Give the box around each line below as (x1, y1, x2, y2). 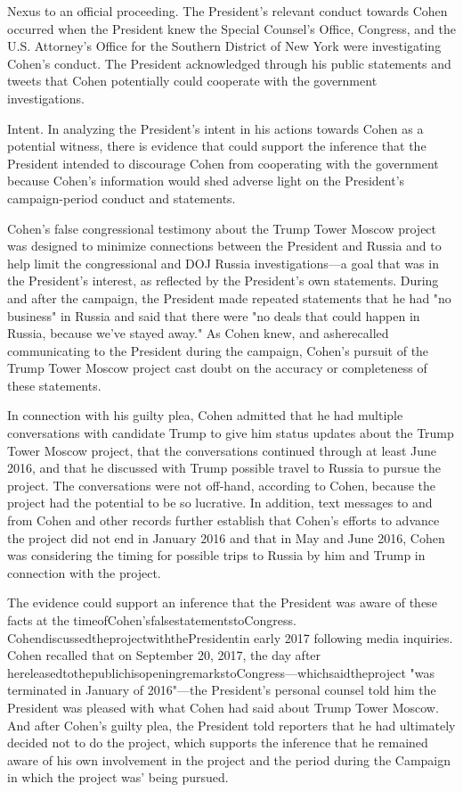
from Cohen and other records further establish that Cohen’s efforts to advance (7, 511, 440, 530)
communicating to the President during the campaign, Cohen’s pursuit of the (7, 341, 429, 359)
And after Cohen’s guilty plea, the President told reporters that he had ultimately (7, 715, 456, 734)
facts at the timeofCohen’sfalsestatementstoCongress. (7, 611, 296, 629)
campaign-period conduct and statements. (7, 188, 236, 207)
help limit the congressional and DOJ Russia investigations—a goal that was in (7, 253, 439, 272)
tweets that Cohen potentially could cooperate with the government (7, 71, 378, 90)
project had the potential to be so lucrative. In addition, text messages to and (7, 493, 433, 512)
